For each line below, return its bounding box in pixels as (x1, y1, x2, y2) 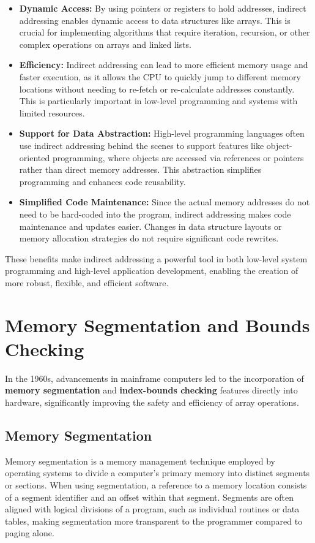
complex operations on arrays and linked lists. (19, 37, 192, 50)
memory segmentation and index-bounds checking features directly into (5, 384, 298, 397)
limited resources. (19, 106, 85, 119)
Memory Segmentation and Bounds (5, 312, 310, 337)
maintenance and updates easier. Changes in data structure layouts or (19, 219, 282, 232)
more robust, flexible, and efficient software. (5, 276, 169, 289)
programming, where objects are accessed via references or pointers (52, 151, 304, 164)
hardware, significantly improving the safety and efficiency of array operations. (5, 395, 299, 408)
